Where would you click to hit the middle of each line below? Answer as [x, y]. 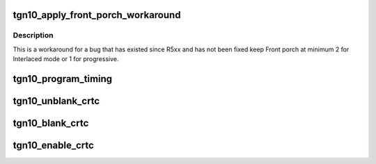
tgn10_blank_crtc [51, 123]
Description [33, 35]
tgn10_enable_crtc [53, 146]
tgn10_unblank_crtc [56, 101]
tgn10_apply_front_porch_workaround [97, 15]
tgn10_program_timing [63, 79]
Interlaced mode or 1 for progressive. [66, 59]
